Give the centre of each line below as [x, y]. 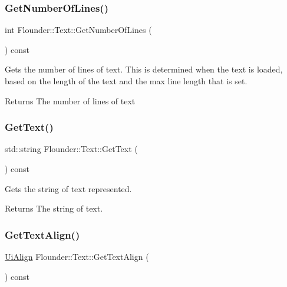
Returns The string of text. [54, 208]
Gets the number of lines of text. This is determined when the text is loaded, [144, 69]
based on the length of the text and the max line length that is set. [126, 81]
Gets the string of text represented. [68, 188]
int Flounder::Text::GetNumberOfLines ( [78, 30]
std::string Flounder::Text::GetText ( [71, 149]
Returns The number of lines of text [70, 100]
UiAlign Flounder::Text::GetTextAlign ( [77, 256]
